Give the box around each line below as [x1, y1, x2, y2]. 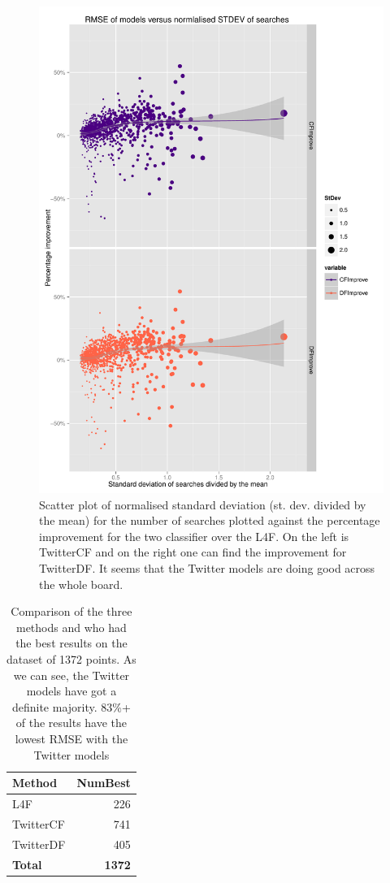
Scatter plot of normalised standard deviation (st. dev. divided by [39, 496, 366, 513]
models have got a [26, 682, 117, 699]
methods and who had [15, 618, 127, 635]
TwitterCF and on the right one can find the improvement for [39, 543, 347, 561]
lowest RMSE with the [15, 730, 128, 747]
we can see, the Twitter [13, 666, 130, 683]
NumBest [76, 774, 131, 791]
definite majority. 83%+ [11, 698, 131, 715]
